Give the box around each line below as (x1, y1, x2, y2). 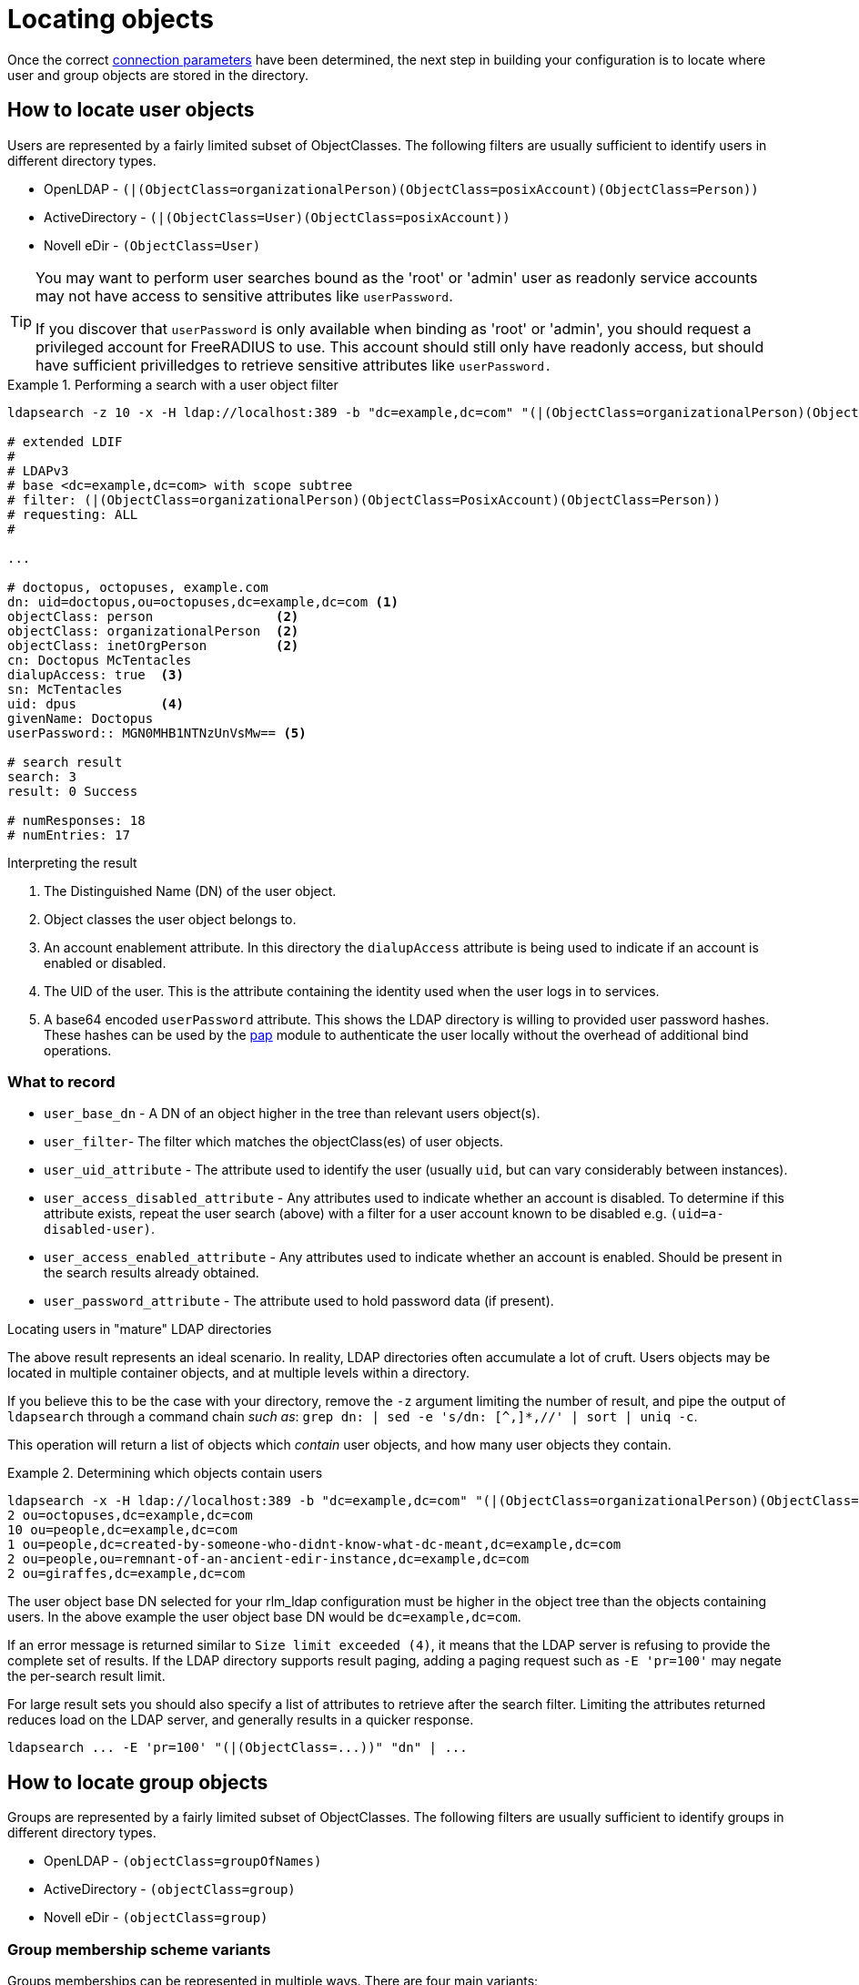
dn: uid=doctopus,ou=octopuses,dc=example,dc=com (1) (7, 594, 399, 609)
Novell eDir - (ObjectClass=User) (44, 237, 261, 253)
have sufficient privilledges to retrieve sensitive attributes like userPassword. (35, 355, 552, 374)
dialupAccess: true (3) (7, 667, 184, 682)
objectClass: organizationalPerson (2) (7, 623, 299, 638)
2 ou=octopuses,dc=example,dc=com (7, 1508, 253, 1523)
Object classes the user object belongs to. (44, 911, 297, 927)
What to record (7, 1072, 116, 1091)
